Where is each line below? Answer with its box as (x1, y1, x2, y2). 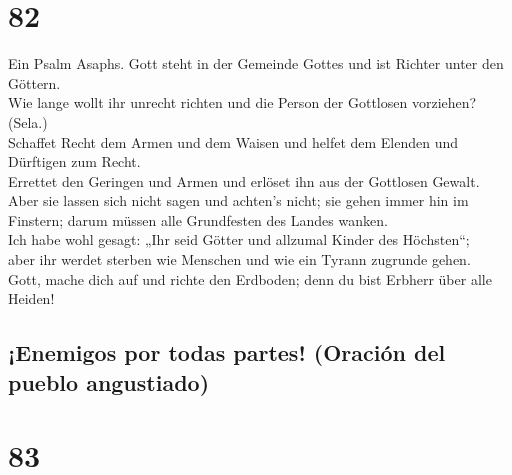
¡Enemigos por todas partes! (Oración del (8, 337, 446, 368)
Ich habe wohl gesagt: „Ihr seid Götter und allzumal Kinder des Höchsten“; (8, 229, 470, 250)
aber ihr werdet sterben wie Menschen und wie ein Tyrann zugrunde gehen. (8, 249, 471, 270)
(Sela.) (8, 111, 48, 132)
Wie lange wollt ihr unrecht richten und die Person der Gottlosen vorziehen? (8, 92, 477, 113)
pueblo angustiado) (8, 366, 210, 397)
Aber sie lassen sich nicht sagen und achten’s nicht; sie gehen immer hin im (8, 190, 469, 211)
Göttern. (8, 72, 61, 93)
